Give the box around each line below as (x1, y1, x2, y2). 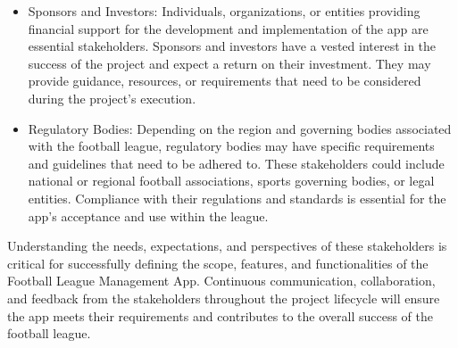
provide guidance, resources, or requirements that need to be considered (28, 71, 421, 90)
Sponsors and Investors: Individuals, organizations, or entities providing (28, 2, 421, 20)
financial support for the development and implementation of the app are (28, 19, 429, 37)
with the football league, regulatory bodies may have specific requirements (28, 137, 435, 155)
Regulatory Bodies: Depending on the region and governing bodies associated (28, 119, 452, 137)
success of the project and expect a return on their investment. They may (28, 54, 431, 72)
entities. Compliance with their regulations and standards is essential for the (28, 188, 446, 207)
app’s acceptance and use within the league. (28, 206, 269, 225)
